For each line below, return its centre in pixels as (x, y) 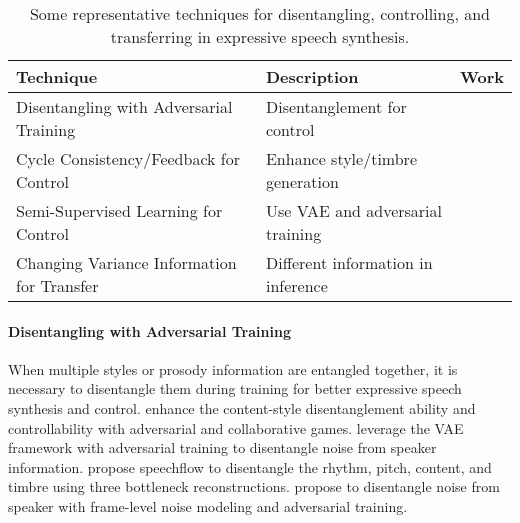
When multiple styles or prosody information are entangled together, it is (233, 368)
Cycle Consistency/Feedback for (128, 158)
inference (296, 285)
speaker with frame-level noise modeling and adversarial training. (208, 505)
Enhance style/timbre (341, 158)
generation (302, 181)
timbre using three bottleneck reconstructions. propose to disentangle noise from (254, 486)
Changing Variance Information (126, 262)
